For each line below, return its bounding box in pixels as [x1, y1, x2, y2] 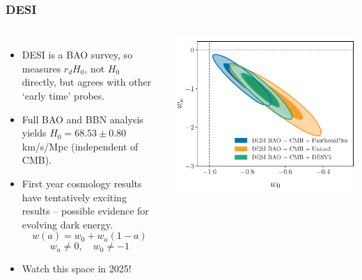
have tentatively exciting [22, 189, 127, 204]
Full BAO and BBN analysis [22, 111, 143, 126]
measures [22, 61, 61, 75]
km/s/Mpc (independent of [22, 139, 139, 153]
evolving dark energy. [22, 217, 113, 231]
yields [22, 125, 47, 140]
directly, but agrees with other [22, 75, 152, 89]
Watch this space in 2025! [22, 261, 132, 276]
